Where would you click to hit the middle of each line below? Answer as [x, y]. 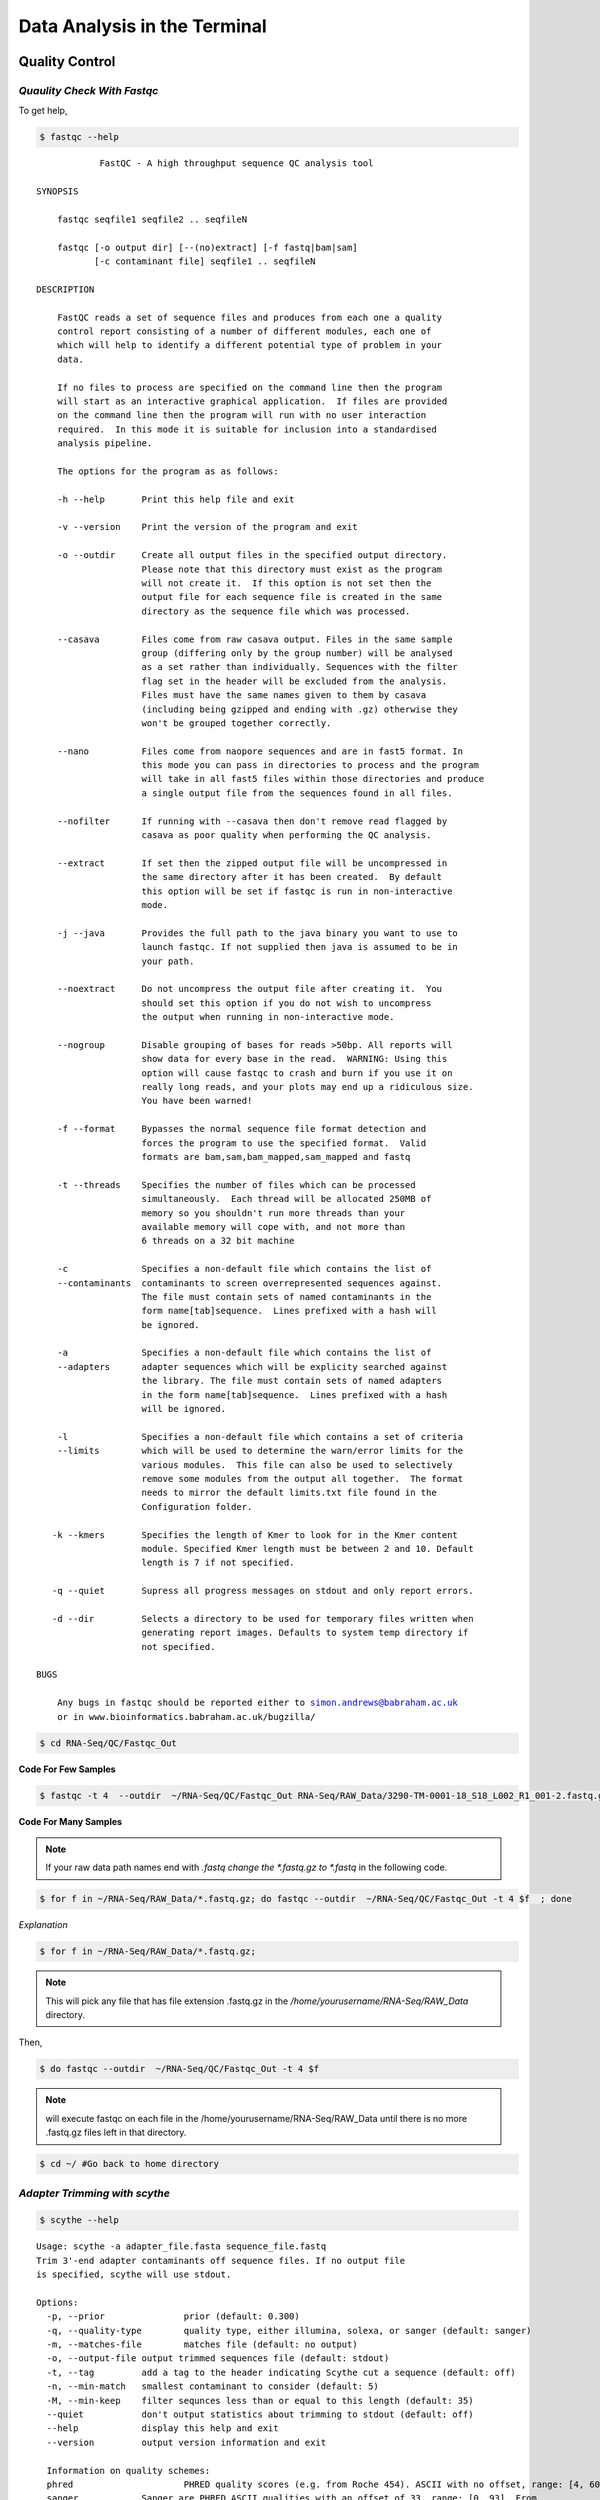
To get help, [43, 111]
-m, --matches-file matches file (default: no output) [202, 2344]
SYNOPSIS [57, 191]
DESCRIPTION [65, 289]
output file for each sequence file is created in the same [292, 597]
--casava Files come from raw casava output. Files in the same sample [254, 639]
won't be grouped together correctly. [236, 723]
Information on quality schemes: [128, 2470]
